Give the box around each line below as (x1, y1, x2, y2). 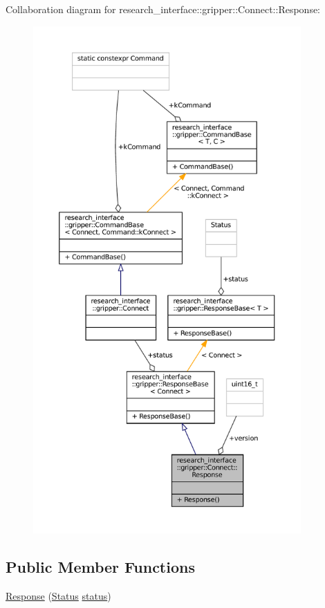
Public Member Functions (6, 555, 195, 577)
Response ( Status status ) (6, 588, 111, 602)
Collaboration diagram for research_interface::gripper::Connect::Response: (6, 2, 321, 16)
